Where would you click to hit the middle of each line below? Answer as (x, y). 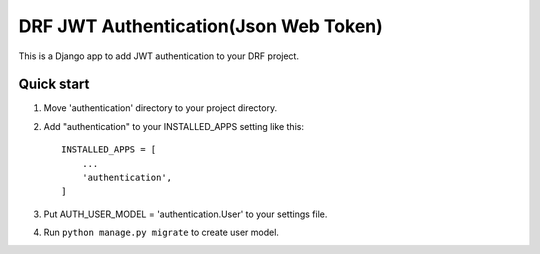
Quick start (54, 84)
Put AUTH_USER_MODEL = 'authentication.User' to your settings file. (185, 214)
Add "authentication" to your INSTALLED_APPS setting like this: (174, 126)
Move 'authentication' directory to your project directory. (160, 108)
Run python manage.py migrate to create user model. (161, 232)
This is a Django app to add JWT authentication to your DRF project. (159, 56)
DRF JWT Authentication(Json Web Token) (201, 26)
